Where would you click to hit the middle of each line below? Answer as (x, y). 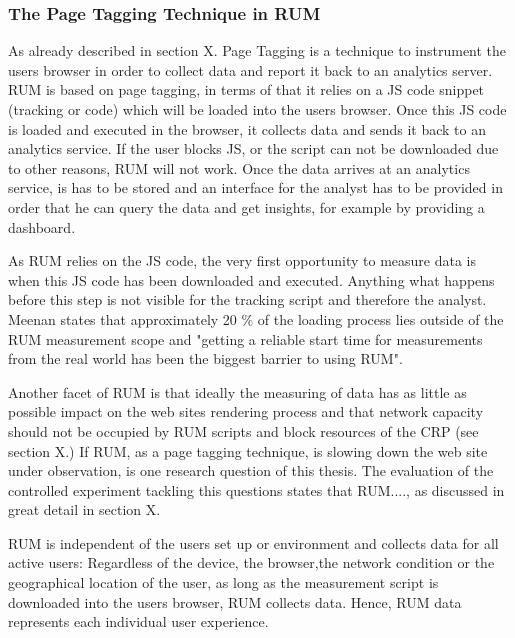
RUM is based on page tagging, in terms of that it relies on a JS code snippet (246, 89)
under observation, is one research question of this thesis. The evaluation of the (251, 470)
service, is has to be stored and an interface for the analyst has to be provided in (255, 187)
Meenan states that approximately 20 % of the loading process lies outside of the (256, 318)
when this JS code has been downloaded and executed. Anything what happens (251, 279)
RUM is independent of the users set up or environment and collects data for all (253, 542)
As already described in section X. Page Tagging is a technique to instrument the (257, 50)
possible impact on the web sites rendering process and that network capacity (246, 411)
